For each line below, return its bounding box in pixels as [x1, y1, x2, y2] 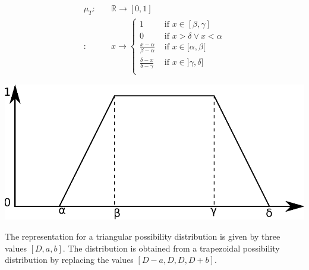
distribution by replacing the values [5, 253, 134, 266]
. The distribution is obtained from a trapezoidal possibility [62, 241, 280, 254]
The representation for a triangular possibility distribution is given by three [5, 230, 280, 242]
